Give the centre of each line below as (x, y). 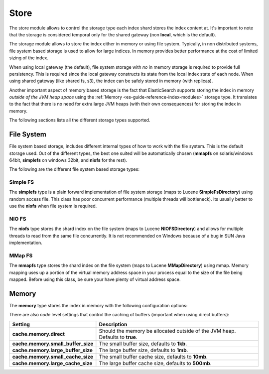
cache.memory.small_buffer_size (53, 344)
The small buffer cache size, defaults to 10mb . (153, 357)
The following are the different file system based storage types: (74, 169)
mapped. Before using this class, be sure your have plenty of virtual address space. (95, 279)
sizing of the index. (29, 58)
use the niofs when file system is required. (53, 206)
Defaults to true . (118, 337)
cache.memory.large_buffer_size (53, 350)
